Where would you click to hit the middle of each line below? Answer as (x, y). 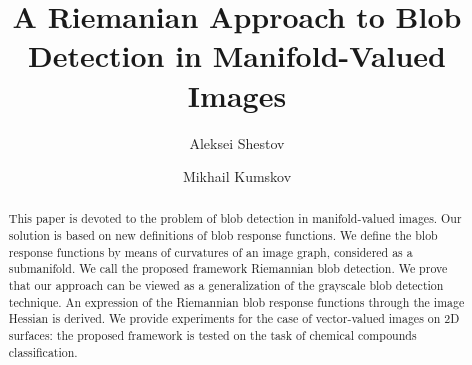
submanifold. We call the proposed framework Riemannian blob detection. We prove (228, 268)
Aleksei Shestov (237, 142)
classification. (43, 351)
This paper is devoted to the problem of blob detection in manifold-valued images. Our (235, 218)
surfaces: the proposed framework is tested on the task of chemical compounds (212, 335)
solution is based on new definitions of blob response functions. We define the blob (223, 235)
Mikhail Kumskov (237, 176)
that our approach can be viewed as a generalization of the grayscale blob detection (226, 285)
